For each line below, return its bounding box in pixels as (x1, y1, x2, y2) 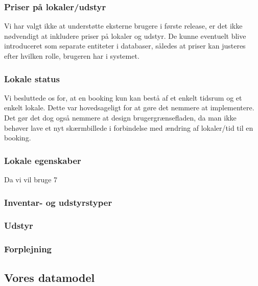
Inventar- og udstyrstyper (4, 196, 112, 208)
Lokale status (4, 72, 60, 85)
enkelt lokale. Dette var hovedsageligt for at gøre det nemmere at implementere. (4, 102, 254, 113)
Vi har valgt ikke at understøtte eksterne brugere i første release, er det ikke (4, 20, 243, 31)
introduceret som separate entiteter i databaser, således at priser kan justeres (4, 40, 246, 51)
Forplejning (4, 243, 52, 255)
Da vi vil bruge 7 (4, 174, 58, 184)
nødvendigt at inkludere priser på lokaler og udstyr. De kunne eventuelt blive (4, 30, 246, 41)
